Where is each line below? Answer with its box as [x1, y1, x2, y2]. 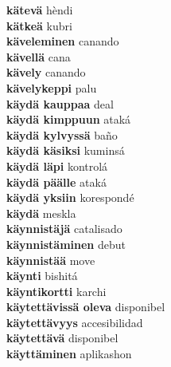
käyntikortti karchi [6, 282, 107, 299]
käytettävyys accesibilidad [6, 314, 143, 330]
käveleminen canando [6, 33, 119, 49]
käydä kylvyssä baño [6, 126, 118, 143]
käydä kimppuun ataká [6, 111, 131, 128]
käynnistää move [6, 251, 95, 268]
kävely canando [6, 64, 86, 81]
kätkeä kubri [6, 17, 72, 34]
